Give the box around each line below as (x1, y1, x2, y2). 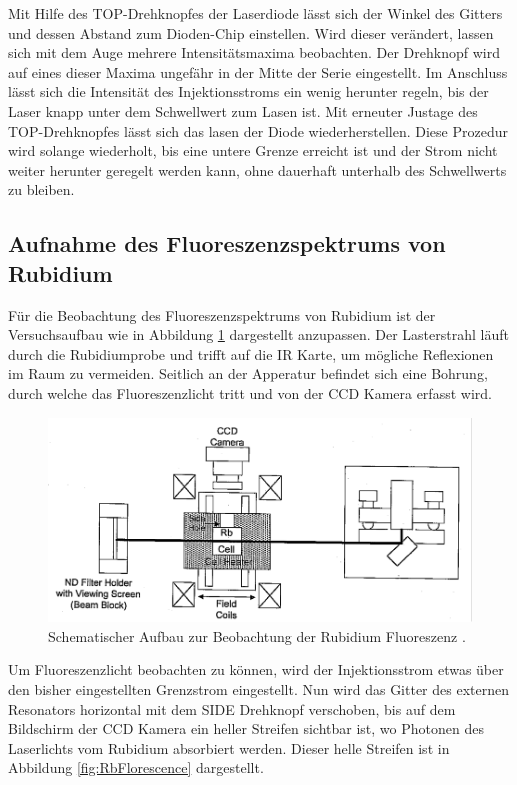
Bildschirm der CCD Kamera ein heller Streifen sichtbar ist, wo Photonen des (8, 718, 484, 739)
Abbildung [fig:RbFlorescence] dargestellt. (8, 757, 264, 778)
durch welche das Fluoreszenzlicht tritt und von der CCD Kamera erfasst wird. (8, 382, 492, 403)
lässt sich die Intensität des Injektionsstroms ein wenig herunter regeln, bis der (8, 81, 489, 102)
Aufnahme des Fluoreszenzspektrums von (8, 228, 446, 259)
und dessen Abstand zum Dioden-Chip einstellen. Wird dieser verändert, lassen (8, 22, 494, 43)
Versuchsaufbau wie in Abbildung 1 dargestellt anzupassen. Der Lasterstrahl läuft (8, 324, 509, 345)
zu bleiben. (8, 179, 75, 200)
